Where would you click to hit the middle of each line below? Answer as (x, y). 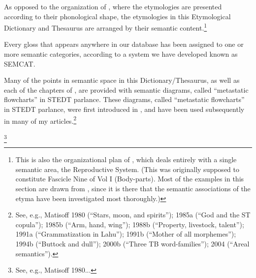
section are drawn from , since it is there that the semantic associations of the (133, 188)
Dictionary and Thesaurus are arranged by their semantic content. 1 (106, 27)
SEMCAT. (20, 63)
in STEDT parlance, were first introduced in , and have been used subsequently (124, 109)
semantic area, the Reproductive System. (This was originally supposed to (127, 169)
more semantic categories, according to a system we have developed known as (121, 54)
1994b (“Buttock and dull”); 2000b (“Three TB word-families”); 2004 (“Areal (132, 243)
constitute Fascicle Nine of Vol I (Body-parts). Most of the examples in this (130, 179)
